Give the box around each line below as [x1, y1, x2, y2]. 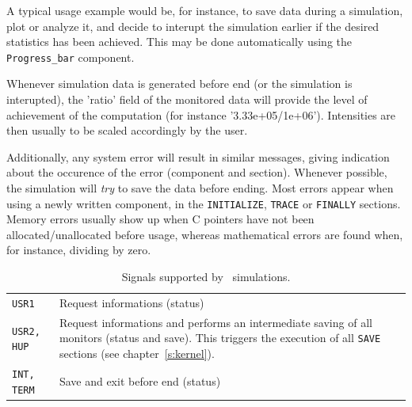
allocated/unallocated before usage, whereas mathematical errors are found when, [6, 226, 403, 242]
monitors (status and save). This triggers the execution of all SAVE [59, 329, 381, 346]
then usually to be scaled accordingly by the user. [6, 122, 248, 139]
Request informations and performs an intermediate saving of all [59, 314, 372, 330]
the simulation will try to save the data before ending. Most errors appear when [6, 180, 394, 196]
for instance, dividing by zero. [6, 242, 151, 258]
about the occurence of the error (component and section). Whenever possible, [6, 164, 387, 181]
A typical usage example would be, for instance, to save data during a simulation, [6, 2, 403, 18]
